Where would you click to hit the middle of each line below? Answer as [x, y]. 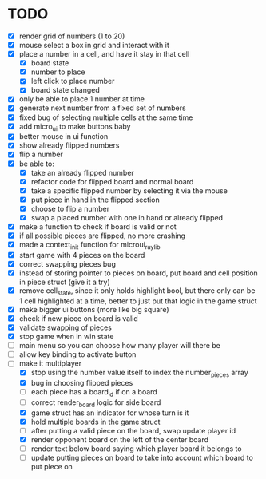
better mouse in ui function [64, 137]
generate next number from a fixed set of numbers [102, 108]
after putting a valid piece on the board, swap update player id [133, 430]
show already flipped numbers [69, 145]
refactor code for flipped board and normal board [112, 181]
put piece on [52, 467]
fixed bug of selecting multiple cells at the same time [106, 117]
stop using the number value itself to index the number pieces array [139, 374]
